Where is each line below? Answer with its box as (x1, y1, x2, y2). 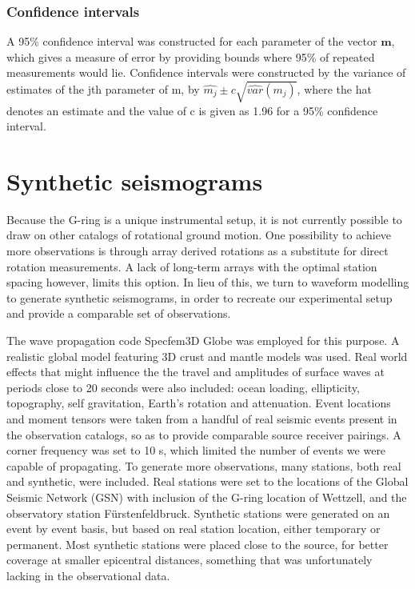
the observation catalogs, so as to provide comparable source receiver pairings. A (6, 426, 401, 443)
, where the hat (297, 80, 372, 97)
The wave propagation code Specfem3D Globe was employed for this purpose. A (6, 332, 400, 349)
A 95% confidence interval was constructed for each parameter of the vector (6, 33, 377, 50)
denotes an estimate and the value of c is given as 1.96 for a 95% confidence (6, 102, 378, 118)
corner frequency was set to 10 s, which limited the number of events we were (6, 442, 386, 459)
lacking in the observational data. (6, 567, 170, 583)
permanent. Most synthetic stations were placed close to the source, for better (6, 535, 389, 552)
